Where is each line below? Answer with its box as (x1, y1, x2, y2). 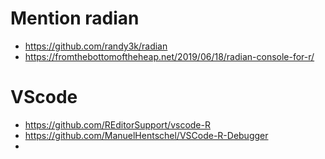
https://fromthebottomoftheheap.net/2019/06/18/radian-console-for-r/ (24, 50, 315, 62)
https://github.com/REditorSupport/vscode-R (24, 118, 211, 131)
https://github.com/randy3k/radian (24, 40, 168, 52)
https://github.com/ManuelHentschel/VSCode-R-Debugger (24, 129, 269, 141)
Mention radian (10, 7, 140, 30)
